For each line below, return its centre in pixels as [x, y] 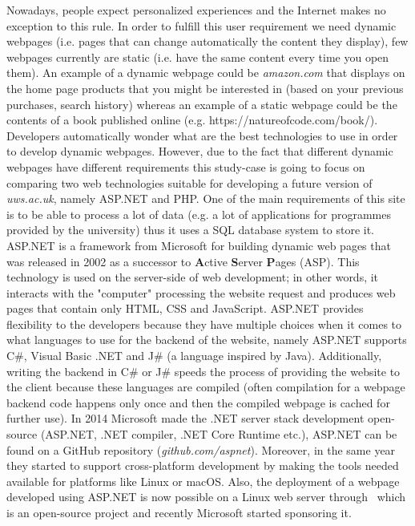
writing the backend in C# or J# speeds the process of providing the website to [203, 371]
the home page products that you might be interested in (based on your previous [205, 88]
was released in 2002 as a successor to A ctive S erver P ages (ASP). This [183, 261]
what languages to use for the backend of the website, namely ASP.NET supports [207, 340]
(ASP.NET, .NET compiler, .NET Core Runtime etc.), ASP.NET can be [219, 434]
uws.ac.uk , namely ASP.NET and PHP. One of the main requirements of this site [206, 198]
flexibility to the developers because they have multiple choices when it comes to [204, 324]
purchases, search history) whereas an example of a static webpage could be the [202, 104]
